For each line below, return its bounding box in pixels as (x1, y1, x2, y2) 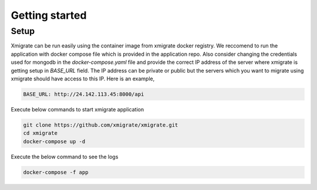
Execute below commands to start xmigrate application (11, 106, 144, 113)
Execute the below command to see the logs (11, 153, 119, 160)
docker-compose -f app (23, 169, 89, 175)
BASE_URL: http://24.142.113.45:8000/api (23, 91, 144, 97)
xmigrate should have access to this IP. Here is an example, (11, 75, 155, 82)
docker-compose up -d (23, 138, 86, 145)
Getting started (11, 9, 87, 22)
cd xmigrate (23, 130, 58, 137)
